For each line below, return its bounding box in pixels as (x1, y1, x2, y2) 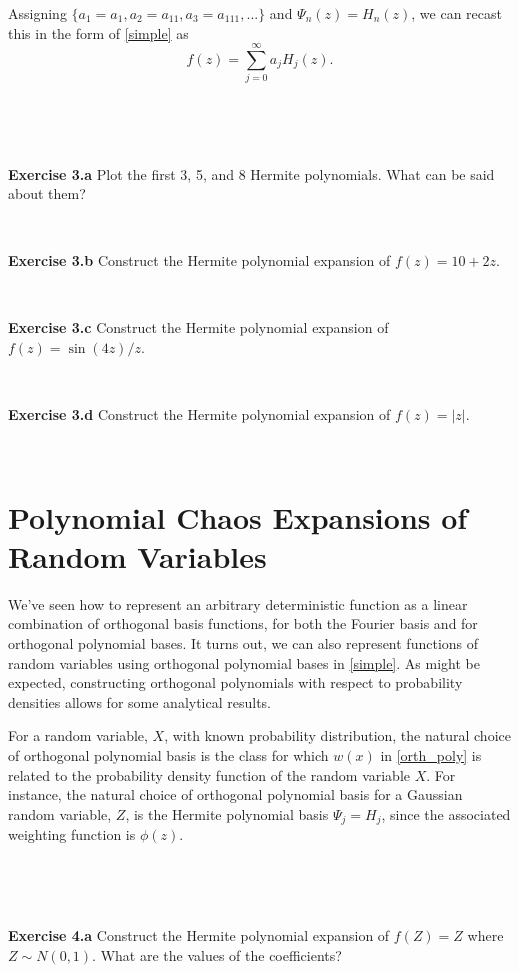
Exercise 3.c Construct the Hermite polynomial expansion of (8, 317, 389, 338)
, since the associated (381, 803, 511, 824)
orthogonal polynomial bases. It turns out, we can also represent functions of (8, 632, 479, 653)
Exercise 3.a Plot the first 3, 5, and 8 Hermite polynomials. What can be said (8, 163, 495, 184)
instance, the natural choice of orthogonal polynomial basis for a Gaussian (8, 784, 463, 805)
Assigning (8, 3, 67, 23)
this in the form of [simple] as (8, 22, 189, 43)
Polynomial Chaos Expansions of (8, 496, 468, 537)
